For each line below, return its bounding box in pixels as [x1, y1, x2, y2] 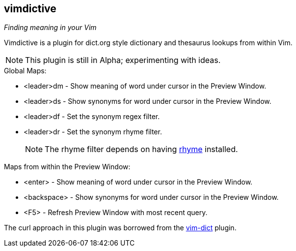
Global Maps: [4, 66, 47, 75]
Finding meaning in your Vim [4, 23, 97, 32]
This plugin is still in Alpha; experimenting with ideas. [25, 55, 221, 65]
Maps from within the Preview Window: [4, 162, 131, 171]
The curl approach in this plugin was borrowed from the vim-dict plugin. [4, 223, 237, 232]
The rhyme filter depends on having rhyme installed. [45, 144, 238, 155]
